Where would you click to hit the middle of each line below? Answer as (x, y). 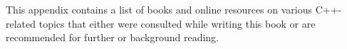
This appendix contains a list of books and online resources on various (159, 9)
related (21, 23)
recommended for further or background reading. (112, 37)
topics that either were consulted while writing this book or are (177, 23)
